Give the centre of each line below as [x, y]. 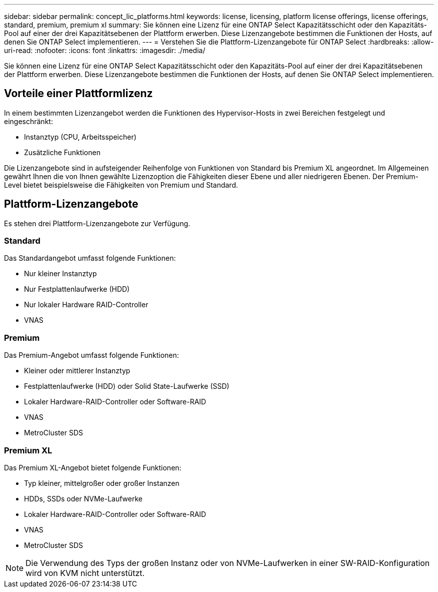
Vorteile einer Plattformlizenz [78, 94]
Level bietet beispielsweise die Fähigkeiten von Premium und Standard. [121, 185]
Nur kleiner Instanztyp [60, 274]
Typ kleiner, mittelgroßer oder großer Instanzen [102, 483]
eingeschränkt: [28, 121]
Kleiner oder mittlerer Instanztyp [77, 371]
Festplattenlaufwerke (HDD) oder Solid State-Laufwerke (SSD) [127, 386]
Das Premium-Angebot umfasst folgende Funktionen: [91, 355]
